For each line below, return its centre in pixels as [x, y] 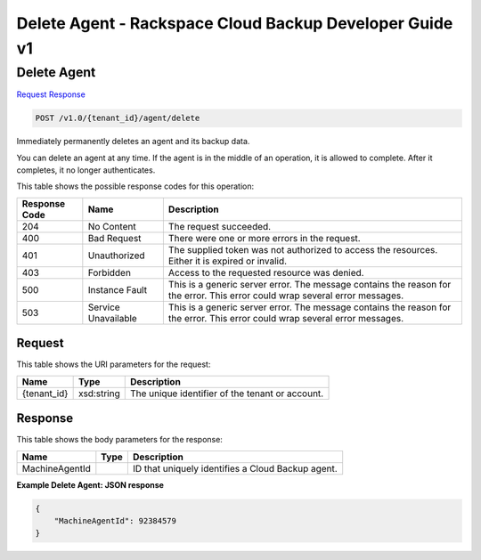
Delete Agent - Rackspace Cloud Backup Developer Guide [235, 23]
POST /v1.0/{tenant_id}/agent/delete [118, 118]
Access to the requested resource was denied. [266, 272]
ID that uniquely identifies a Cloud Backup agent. [235, 468]
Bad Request [114, 238]
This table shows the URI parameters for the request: [114, 364]
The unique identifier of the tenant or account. [227, 394]
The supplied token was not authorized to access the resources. [303, 249]
